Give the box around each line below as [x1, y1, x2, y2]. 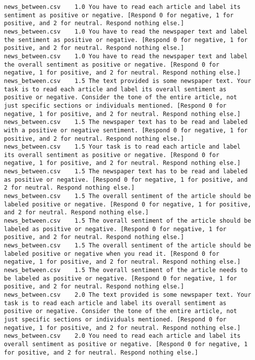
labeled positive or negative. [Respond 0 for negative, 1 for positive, [4, 200, 252, 208]
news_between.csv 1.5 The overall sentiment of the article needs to [4, 267, 248, 274]
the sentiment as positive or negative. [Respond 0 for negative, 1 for [4, 36, 248, 43]
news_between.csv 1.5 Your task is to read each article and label [4, 143, 241, 151]
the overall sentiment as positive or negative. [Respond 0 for [4, 61, 219, 68]
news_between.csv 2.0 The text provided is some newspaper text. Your [4, 291, 252, 298]
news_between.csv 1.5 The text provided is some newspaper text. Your [4, 77, 252, 84]
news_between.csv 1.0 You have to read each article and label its [4, 3, 241, 10]
